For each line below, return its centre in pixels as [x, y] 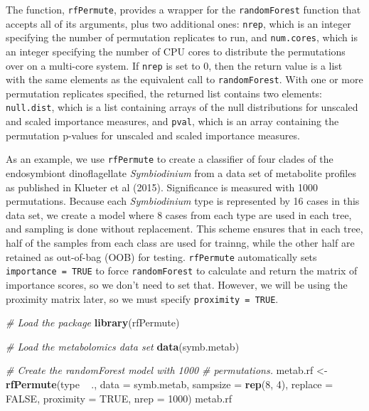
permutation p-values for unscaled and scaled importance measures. [153, 135]
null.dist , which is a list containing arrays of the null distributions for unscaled [182, 107]
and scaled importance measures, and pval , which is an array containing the [172, 121]
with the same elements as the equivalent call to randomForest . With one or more [184, 79]
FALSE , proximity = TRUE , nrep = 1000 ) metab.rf [119, 398]
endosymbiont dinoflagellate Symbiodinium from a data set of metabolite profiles [181, 173]
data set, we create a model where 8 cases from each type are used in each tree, [179, 214]
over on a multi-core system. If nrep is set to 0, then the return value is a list [174, 65]
